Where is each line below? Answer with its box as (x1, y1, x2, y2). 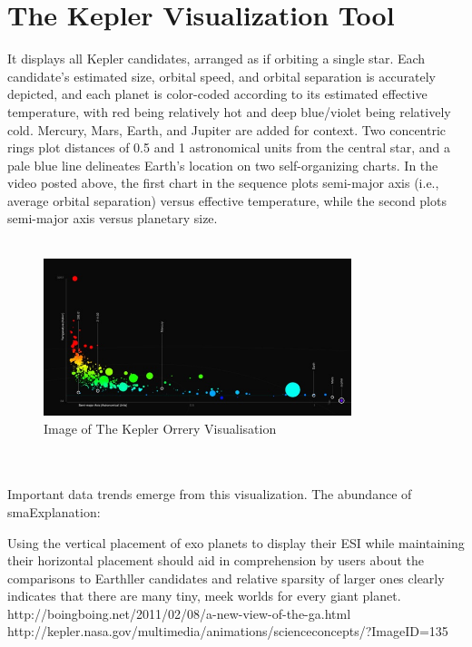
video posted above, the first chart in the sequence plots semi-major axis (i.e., (7, 173, 439, 192)
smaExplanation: (7, 502, 101, 521)
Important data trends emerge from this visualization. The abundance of (7, 485, 412, 504)
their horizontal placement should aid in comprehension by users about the (7, 551, 424, 570)
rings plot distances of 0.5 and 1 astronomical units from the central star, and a (7, 138, 450, 157)
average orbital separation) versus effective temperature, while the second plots (7, 191, 447, 210)
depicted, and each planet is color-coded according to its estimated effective (7, 84, 428, 103)
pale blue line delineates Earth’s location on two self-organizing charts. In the (7, 155, 438, 174)
